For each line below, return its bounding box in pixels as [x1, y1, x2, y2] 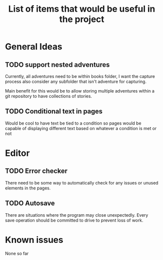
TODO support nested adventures [5, 60, 110, 69]
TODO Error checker [5, 167, 68, 175]
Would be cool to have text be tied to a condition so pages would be [5, 120, 142, 126]
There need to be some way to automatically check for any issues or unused [5, 180, 159, 186]
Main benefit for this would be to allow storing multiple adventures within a [5, 88, 155, 93]
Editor [5, 148, 30, 159]
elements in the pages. [5, 185, 51, 191]
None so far [5, 250, 29, 256]
